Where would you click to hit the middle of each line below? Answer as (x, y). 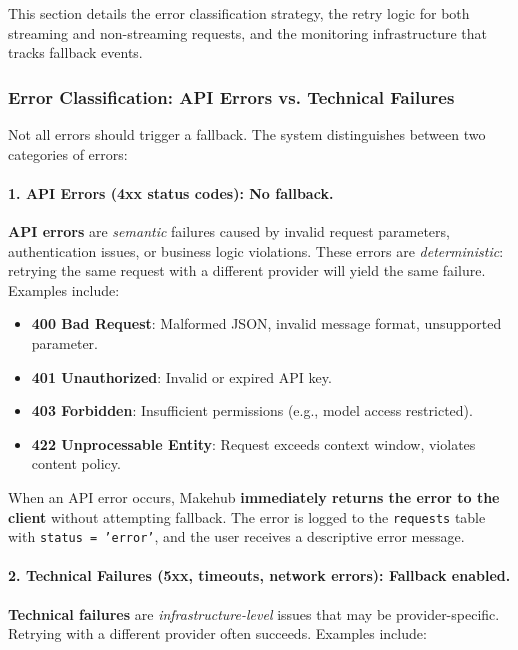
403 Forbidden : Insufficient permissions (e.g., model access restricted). (252, 410)
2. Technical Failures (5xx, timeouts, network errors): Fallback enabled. (259, 575)
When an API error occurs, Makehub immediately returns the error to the (254, 496)
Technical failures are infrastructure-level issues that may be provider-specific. (254, 613)
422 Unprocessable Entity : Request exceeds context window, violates (253, 443)
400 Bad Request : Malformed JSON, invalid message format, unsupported (266, 323)
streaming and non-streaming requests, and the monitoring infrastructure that (248, 32)
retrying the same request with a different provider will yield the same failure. (247, 270)
